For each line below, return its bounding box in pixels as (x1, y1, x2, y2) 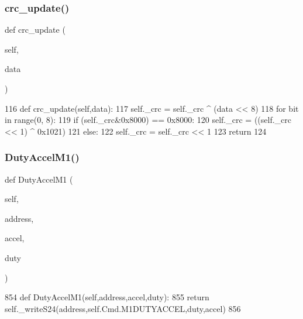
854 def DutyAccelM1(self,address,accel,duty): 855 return (5, 291, 209, 303)
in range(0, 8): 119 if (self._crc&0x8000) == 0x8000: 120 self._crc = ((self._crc (5, 114, 292, 126)
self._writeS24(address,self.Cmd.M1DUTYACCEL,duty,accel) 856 (5, 302, 241, 314)
